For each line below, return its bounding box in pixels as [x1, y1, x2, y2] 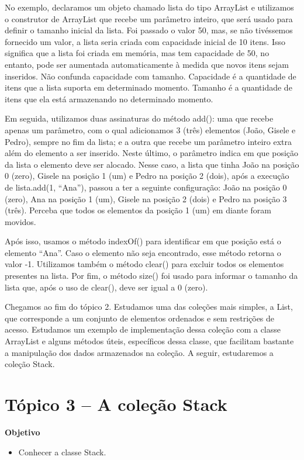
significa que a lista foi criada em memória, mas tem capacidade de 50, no [5, 47, 270, 59]
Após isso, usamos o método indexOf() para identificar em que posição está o [5, 235, 281, 247]
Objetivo [5, 426, 40, 438]
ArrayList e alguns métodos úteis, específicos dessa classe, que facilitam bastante [5, 335, 294, 347]
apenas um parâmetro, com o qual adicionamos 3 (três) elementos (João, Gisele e [5, 123, 296, 136]
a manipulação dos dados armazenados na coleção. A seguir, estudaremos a [5, 346, 274, 358]
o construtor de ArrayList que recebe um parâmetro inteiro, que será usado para [5, 12, 293, 25]
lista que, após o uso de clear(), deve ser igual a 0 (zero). [5, 281, 208, 293]
